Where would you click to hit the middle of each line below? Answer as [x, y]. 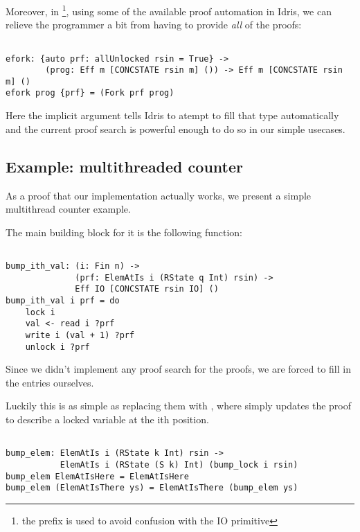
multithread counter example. [68, 209]
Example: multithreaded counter [124, 166]
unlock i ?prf [57, 347]
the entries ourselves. [50, 382]
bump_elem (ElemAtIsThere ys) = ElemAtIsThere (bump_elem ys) [152, 488]
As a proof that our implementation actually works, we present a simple [159, 195]
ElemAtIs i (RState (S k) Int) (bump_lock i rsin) [179, 464]
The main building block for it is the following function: [124, 232]
